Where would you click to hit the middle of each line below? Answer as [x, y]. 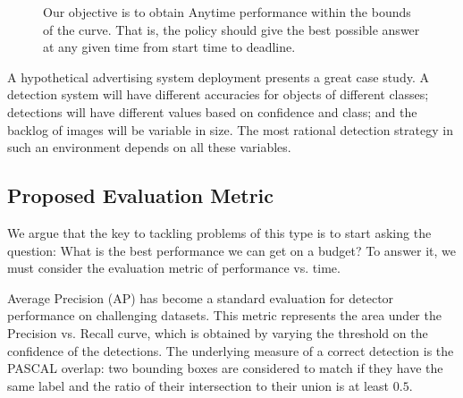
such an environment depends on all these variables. [149, 147]
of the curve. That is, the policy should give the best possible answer [231, 29]
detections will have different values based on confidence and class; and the [212, 111]
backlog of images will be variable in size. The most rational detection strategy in [230, 129]
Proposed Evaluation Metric [141, 195]
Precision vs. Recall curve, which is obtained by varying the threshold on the [218, 332]
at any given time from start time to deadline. [169, 47]
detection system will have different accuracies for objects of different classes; [218, 94]
